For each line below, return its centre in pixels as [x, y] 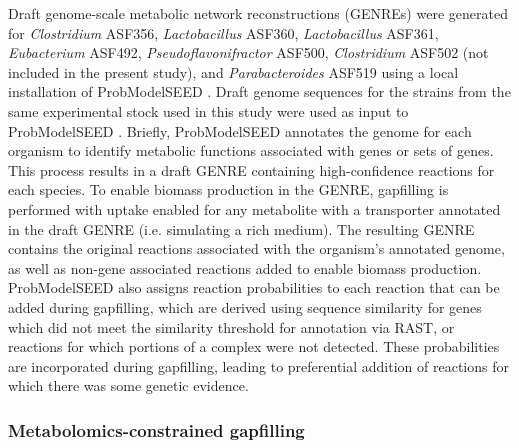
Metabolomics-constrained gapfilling [156, 429]
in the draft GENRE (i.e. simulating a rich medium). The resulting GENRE [241, 228]
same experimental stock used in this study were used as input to [208, 110]
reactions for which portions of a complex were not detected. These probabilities [254, 346]
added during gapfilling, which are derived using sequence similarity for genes [245, 306]
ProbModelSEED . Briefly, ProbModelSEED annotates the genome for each [240, 130]
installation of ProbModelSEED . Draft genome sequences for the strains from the [259, 91]
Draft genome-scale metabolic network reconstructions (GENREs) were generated [258, 13]
